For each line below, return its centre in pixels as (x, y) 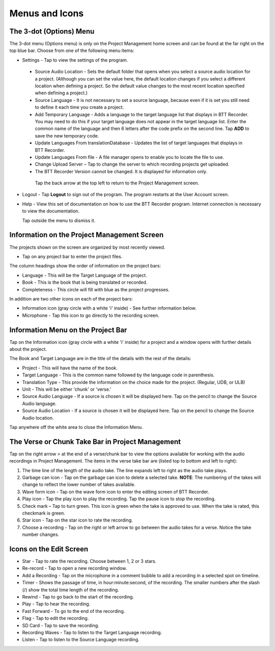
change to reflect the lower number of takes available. (79, 484)
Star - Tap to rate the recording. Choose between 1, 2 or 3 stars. (89, 561)
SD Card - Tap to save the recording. (61, 625)
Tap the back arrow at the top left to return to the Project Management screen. (117, 183)
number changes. (41, 534)
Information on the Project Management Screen (87, 235)
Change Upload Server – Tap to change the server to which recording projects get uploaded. (132, 164)
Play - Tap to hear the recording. (56, 604)
